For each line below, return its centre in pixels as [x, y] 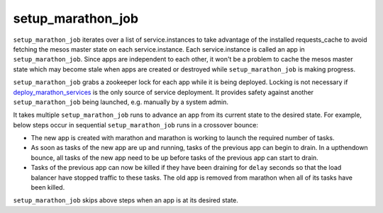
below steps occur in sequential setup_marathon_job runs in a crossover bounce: [136, 125]
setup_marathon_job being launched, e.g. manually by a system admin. [121, 102]
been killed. [48, 188]
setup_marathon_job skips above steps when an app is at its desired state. [126, 200]
